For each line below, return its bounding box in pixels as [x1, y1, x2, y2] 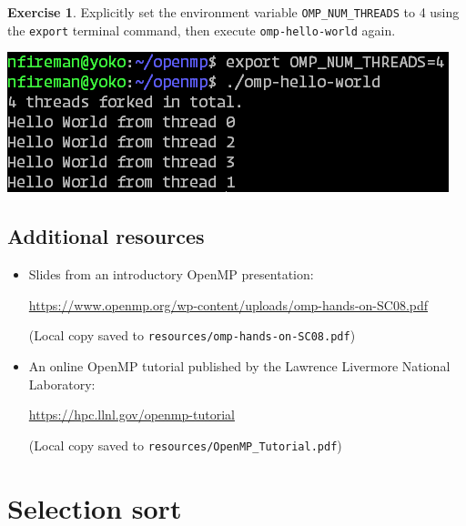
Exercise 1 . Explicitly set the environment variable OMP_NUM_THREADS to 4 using [7, 3, 460, 21]
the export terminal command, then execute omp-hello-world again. [7, 20, 396, 39]
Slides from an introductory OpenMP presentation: [28, 265, 314, 284]
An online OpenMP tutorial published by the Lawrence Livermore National [28, 356, 451, 375]
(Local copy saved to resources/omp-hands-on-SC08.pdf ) [28, 326, 356, 345]
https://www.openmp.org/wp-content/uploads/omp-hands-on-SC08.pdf [28, 295, 429, 314]
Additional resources [7, 222, 205, 250]
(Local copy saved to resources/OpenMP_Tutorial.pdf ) [28, 435, 342, 454]
